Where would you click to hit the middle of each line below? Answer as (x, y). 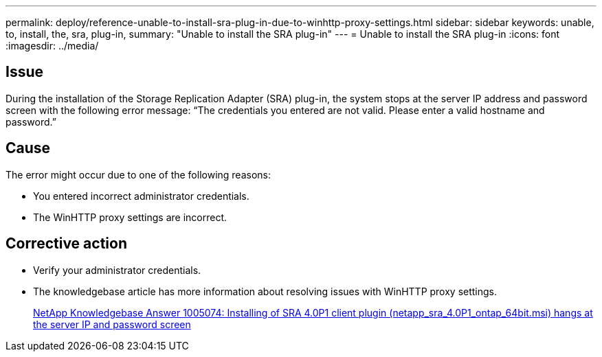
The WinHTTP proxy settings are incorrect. (130, 217)
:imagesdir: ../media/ (52, 46)
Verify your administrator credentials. (117, 270)
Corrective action (66, 244)
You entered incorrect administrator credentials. (141, 196)
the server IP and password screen (112, 324)
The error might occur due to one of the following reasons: (138, 174)
